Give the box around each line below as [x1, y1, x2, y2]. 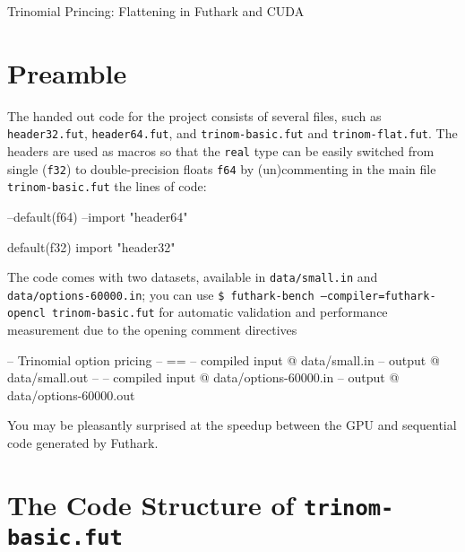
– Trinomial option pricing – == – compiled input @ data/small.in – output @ [7, 350, 440, 369]
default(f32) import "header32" [7, 237, 176, 256]
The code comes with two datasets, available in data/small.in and [7, 267, 378, 286]
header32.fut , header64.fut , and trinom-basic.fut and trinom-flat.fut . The [7, 124, 458, 143]
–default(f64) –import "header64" [7, 206, 188, 225]
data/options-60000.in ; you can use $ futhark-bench [7, 285, 314, 303]
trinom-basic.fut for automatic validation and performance [52, 302, 388, 321]
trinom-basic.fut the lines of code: [7, 177, 207, 196]
